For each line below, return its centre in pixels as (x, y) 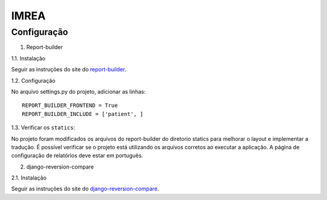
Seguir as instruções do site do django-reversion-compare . (85, 189)
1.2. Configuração (33, 80)
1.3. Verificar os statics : (43, 127)
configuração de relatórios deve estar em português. (77, 156)
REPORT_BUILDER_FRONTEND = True (70, 105)
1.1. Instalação (28, 58)
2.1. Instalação (29, 178)
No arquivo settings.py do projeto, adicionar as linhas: (78, 91)
